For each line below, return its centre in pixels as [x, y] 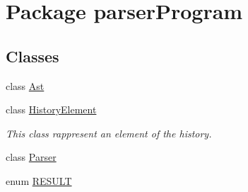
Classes [33, 56]
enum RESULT [39, 180]
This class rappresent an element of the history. [109, 133]
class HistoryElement [51, 109]
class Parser [31, 157]
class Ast [25, 85]
